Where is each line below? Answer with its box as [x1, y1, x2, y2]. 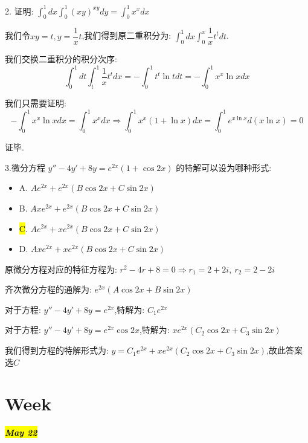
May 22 [5, 426, 37, 439]
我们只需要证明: [5, 97, 66, 109]
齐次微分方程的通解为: [5, 283, 92, 296]
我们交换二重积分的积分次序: [5, 53, 117, 65]
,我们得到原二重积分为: [82, 29, 172, 42]
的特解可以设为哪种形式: [176, 161, 272, 173]
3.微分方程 [5, 161, 45, 173]
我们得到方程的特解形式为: [5, 344, 109, 357]
